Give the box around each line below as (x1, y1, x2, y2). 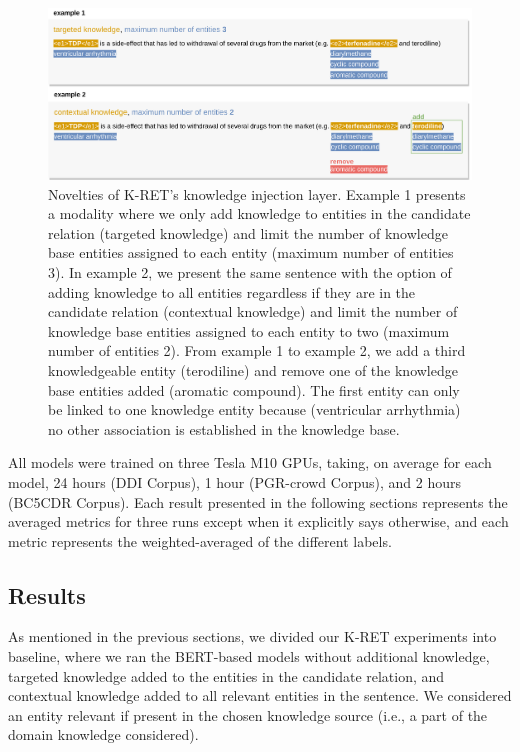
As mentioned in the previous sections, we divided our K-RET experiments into (8, 626, 497, 647)
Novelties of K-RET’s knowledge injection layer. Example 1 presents (48, 183, 466, 204)
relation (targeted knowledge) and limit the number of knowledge (48, 222, 448, 243)
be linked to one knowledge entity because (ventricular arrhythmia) (48, 399, 461, 420)
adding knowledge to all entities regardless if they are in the (48, 281, 416, 302)
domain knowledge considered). (8, 724, 199, 745)
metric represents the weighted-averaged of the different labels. (8, 530, 392, 551)
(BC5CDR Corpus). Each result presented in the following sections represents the (8, 491, 508, 512)
